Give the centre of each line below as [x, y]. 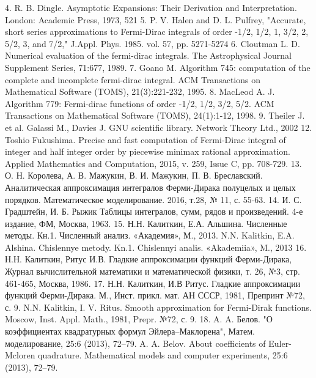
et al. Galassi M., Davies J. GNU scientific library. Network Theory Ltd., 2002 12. [159, 127]
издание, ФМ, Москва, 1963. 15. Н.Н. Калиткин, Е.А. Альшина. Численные [146, 223]
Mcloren [20, 355]
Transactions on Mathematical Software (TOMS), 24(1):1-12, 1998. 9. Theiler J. [155, 115]
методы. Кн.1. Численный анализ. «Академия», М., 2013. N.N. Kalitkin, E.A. [150, 235]
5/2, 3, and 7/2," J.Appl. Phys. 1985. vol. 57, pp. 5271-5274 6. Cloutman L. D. [152, 43]
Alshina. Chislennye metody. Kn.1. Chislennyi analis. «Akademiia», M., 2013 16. [156, 247]
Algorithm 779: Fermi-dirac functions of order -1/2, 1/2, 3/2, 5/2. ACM [140, 103]
